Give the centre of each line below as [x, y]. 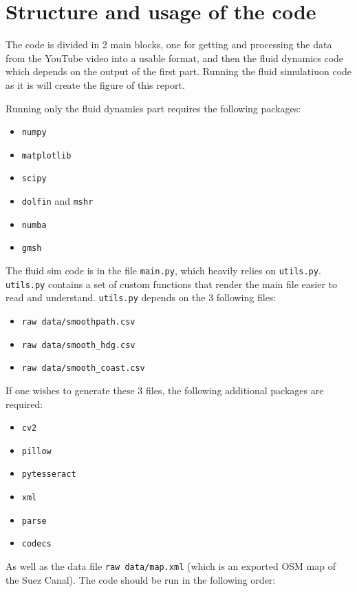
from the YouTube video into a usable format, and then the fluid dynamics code [175, 58]
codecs [36, 544]
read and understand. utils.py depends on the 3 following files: [141, 297]
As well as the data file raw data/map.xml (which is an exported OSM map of [171, 566]
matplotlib [46, 155]
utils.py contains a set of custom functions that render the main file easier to [172, 284]
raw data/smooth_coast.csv [83, 368]
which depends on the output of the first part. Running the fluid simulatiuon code [179, 71]
